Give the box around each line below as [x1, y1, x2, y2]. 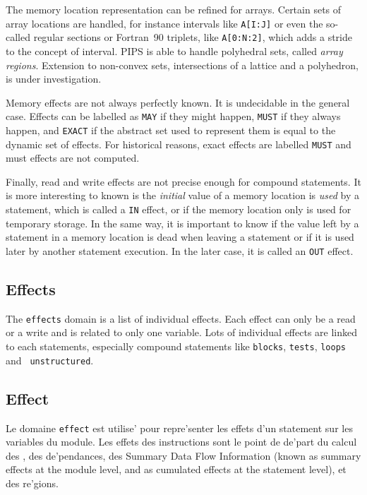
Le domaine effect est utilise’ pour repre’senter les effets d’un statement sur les [6, 420, 353, 435]
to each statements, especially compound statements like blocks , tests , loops [6, 338, 346, 353]
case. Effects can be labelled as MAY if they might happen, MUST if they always [6, 109, 341, 124]
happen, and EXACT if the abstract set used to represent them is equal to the [6, 122, 336, 137]
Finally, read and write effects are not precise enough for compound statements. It [6, 174, 361, 189]
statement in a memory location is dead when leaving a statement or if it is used [6, 229, 354, 244]
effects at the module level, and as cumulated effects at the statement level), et [6, 462, 347, 477]
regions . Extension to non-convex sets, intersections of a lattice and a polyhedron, [6, 57, 359, 72]
